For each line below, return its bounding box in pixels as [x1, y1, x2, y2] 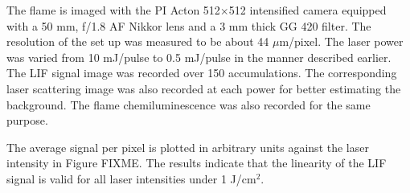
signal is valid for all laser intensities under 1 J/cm [6, 170, 256, 187]
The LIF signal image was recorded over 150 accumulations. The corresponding [6, 64, 397, 81]
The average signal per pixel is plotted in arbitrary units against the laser [6, 138, 369, 155]
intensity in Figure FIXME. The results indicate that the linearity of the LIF [6, 154, 387, 171]
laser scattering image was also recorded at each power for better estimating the [6, 80, 401, 96]
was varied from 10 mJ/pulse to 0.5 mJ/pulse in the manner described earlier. [6, 48, 392, 65]
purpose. [6, 112, 48, 129]
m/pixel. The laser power [279, 33, 404, 50]
